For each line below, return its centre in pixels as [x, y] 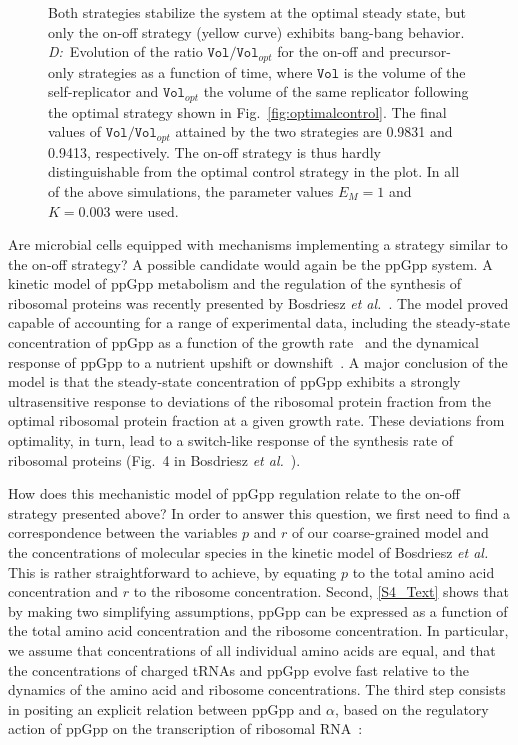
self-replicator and [103, 91]
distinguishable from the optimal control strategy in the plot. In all [254, 171]
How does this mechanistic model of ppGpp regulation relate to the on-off [234, 493]
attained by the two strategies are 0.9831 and [314, 131]
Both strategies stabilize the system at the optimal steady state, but [257, 12]
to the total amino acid [423, 571]
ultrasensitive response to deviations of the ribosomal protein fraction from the [249, 400]
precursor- [420, 51]
